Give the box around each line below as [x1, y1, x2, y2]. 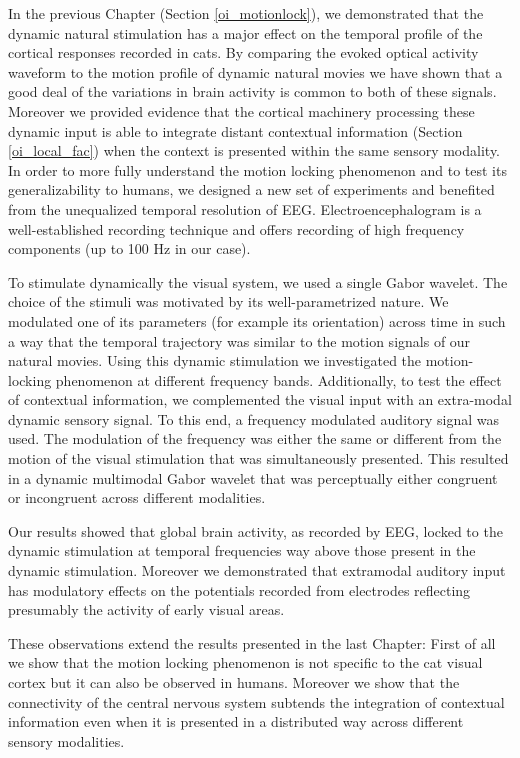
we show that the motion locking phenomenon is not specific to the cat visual [8, 652, 483, 673]
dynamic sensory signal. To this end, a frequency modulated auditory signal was [8, 408, 499, 429]
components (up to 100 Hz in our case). [8, 238, 251, 259]
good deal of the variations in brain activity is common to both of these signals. [8, 81, 497, 102]
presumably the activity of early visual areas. [8, 599, 285, 620]
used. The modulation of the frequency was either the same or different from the [8, 428, 502, 449]
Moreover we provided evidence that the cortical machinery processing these [8, 100, 475, 121]
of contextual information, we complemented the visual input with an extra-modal [8, 389, 512, 410]
